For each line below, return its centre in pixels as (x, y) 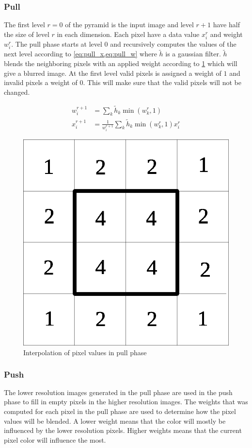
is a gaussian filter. (193, 54)
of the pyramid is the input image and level (129, 25)
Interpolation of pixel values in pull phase (85, 353)
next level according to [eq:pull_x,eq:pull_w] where (80, 54)
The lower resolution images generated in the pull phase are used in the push (118, 392)
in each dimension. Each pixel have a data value (128, 34)
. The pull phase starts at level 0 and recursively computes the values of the (124, 43)
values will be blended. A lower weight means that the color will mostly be (115, 421)
